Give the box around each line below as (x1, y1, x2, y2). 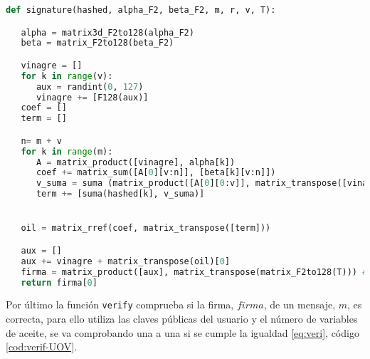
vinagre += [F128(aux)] (36, 92, 149, 103)
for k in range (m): (21, 146, 113, 157)
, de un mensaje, (263, 297, 336, 312)
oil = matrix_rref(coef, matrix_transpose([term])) (21, 223, 271, 234)
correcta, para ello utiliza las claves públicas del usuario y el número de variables (6, 311, 358, 326)
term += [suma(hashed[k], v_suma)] (36, 189, 205, 199)
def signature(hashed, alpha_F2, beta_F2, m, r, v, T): (6, 5, 276, 15)
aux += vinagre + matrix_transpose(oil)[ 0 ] (21, 256, 231, 266)
